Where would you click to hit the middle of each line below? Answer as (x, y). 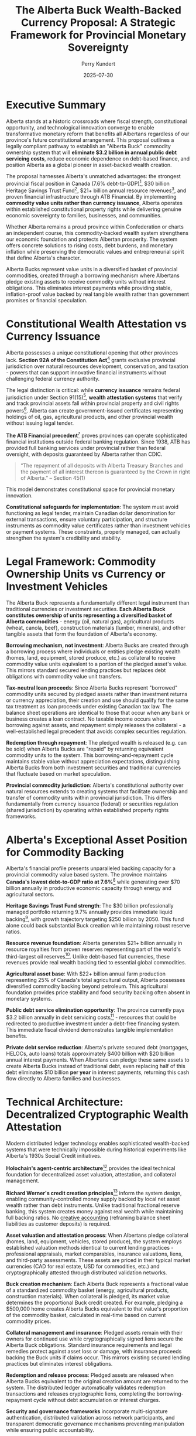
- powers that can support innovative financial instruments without (86, 372)
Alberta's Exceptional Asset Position (97, 840)
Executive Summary (56, 105)
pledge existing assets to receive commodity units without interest (86, 282)
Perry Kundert (98, 64)
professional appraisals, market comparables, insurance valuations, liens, (94, 1254)
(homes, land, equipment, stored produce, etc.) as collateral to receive (91, 657)
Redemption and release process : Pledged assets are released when (90, 1375)
